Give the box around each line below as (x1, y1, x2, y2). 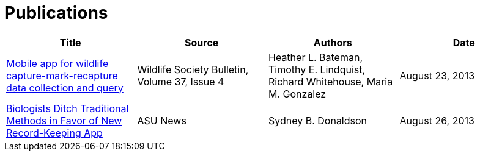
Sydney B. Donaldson (268, 114, 367, 127)
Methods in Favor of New (6, 114, 122, 127)
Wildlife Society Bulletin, (137, 63, 249, 76)
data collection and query (6, 81, 124, 94)
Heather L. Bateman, (268, 51, 363, 63)
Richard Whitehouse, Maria (268, 75, 393, 88)
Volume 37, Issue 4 (137, 75, 224, 88)
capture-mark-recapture (6, 69, 118, 82)
